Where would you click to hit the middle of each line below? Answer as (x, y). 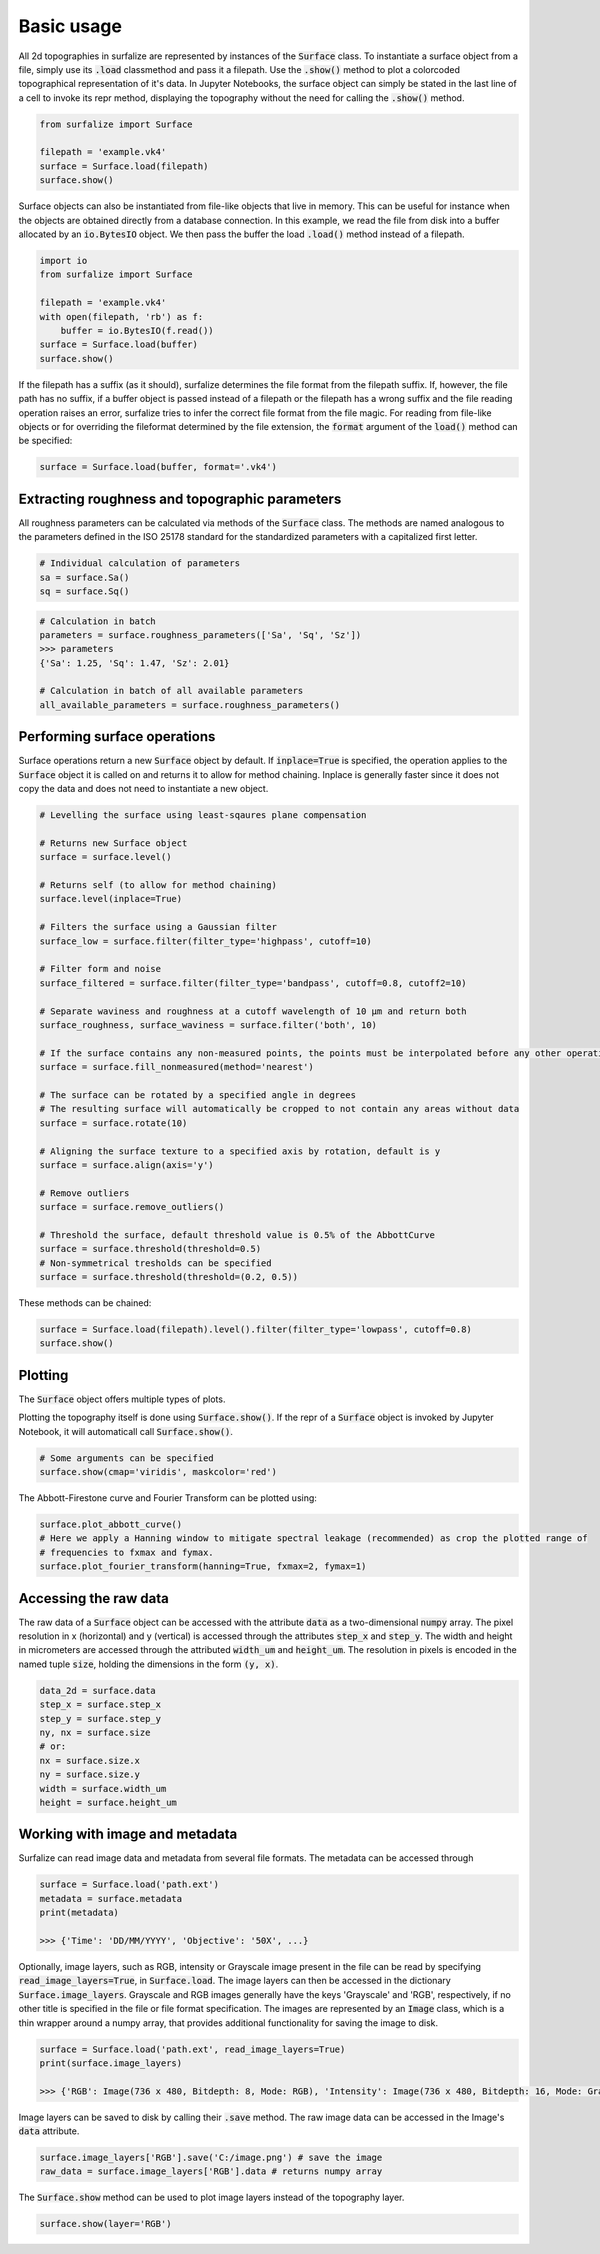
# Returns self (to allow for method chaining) (158, 885)
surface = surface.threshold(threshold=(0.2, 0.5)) (169, 1277)
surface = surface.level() (105, 857)
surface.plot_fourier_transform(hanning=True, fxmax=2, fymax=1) (203, 1566)
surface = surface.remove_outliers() (132, 1207)
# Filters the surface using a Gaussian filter (158, 927)
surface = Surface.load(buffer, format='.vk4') (158, 467)
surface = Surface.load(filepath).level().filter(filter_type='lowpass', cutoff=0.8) (255, 1329)
